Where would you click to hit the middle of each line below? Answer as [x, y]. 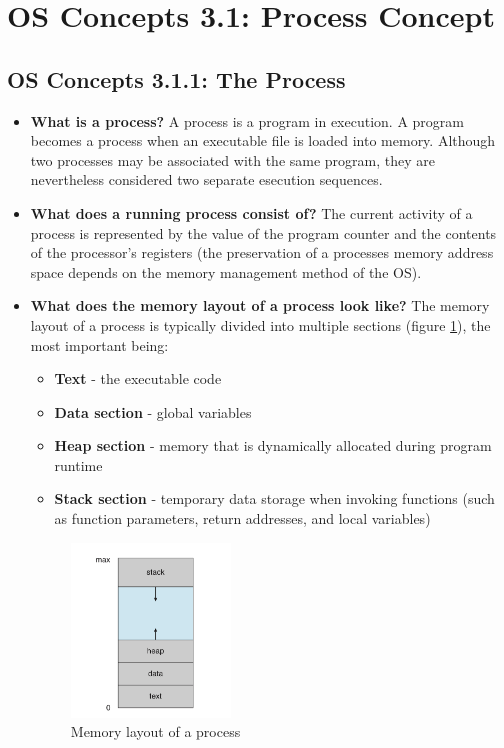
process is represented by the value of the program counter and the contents [263, 232]
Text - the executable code [138, 378]
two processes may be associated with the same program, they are [233, 159]
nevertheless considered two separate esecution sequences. [206, 179]
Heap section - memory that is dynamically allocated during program [273, 445]
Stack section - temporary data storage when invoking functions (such [274, 498]
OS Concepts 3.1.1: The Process [176, 78]
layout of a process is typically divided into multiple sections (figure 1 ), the [260, 324]
